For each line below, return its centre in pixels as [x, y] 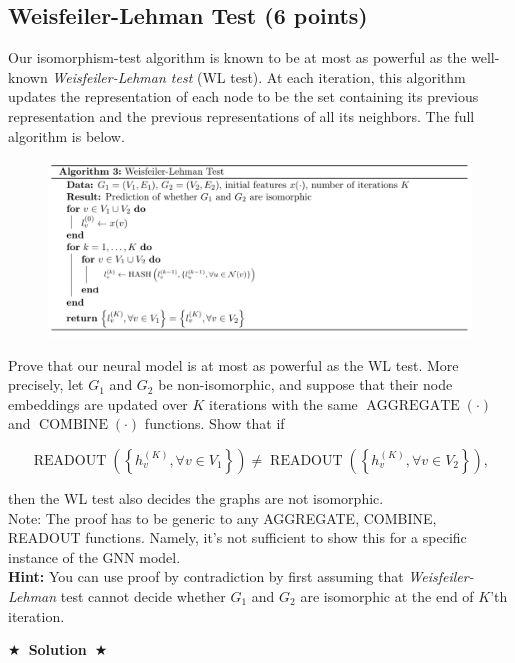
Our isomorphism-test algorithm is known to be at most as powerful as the [237, 57]
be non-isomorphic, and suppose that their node [305, 384]
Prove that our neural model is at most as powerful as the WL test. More [233, 364]
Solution [57, 649]
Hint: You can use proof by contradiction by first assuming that [206, 576]
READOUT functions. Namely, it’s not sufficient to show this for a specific [237, 537]
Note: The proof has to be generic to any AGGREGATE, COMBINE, [222, 517]
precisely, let [46, 384]
